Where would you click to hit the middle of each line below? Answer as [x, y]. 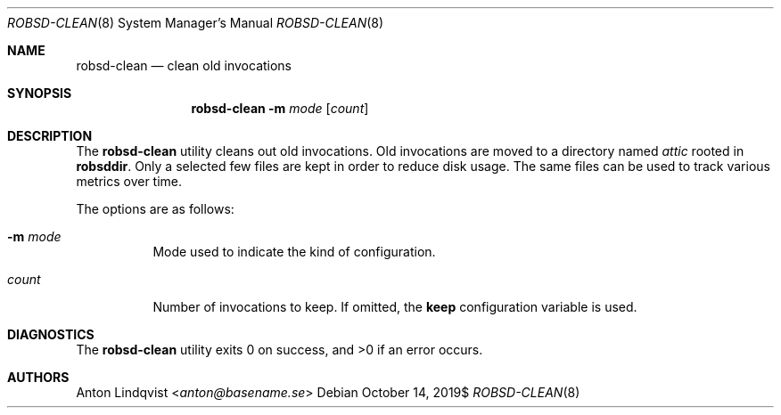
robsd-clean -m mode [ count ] [280, 108]
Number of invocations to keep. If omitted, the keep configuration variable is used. [395, 307]
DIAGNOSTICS [51, 334]
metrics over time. [129, 181]
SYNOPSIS [40, 93]
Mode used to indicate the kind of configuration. [294, 252]
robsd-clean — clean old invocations [184, 65]
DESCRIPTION [50, 136]
